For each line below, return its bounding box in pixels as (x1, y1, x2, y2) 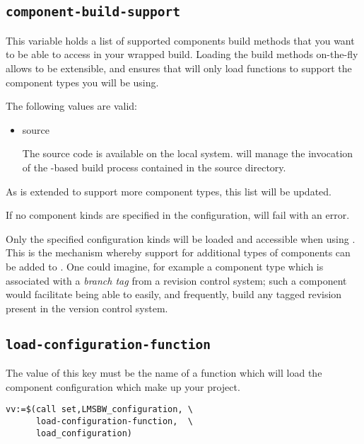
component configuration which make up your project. (6, 379, 240, 394)
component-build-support (6, 4, 181, 20)
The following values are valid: (6, 98, 138, 113)
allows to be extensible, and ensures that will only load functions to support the (6, 60, 352, 75)
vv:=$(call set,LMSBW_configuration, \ (6, 404, 193, 415)
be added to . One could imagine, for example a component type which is (6, 258, 324, 273)
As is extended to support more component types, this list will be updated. (6, 183, 331, 198)
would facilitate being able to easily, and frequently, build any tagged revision (6, 287, 342, 302)
